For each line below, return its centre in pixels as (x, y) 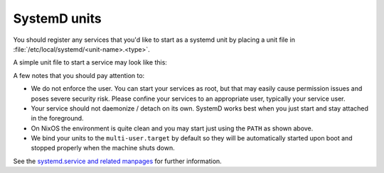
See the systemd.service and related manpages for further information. (117, 161)
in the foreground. (58, 118)
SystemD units (58, 18)
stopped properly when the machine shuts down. (103, 148)
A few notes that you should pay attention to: (79, 75)
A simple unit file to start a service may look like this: (90, 62)
